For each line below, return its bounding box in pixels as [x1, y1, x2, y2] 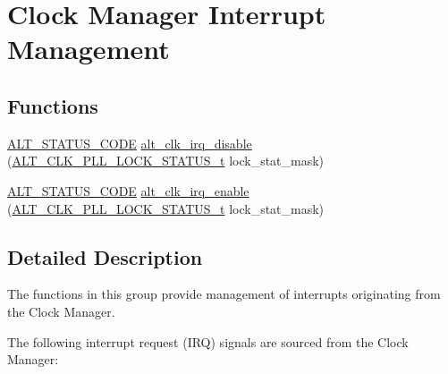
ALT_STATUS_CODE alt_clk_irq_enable [7, 181, 249, 200]
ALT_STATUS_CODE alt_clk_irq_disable [7, 133, 252, 152]
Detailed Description [7, 242, 203, 270]
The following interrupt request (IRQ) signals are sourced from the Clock [7, 332, 409, 351]
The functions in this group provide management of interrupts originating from [7, 285, 441, 303]
